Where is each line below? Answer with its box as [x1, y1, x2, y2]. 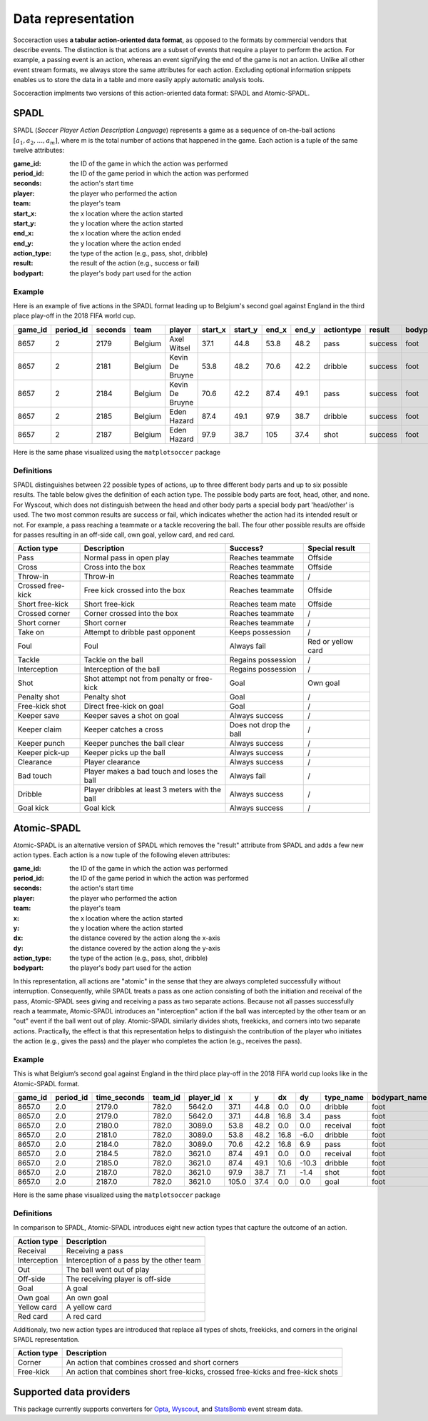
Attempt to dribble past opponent [83, 627, 196, 637]
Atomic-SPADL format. [13, 1079, 80, 1088]
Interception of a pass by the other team [66, 1255, 201, 1265]
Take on [17, 627, 45, 637]
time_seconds [96, 1093, 146, 1103]
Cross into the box [83, 562, 146, 572]
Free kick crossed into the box [83, 585, 185, 595]
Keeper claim [17, 724, 62, 734]
